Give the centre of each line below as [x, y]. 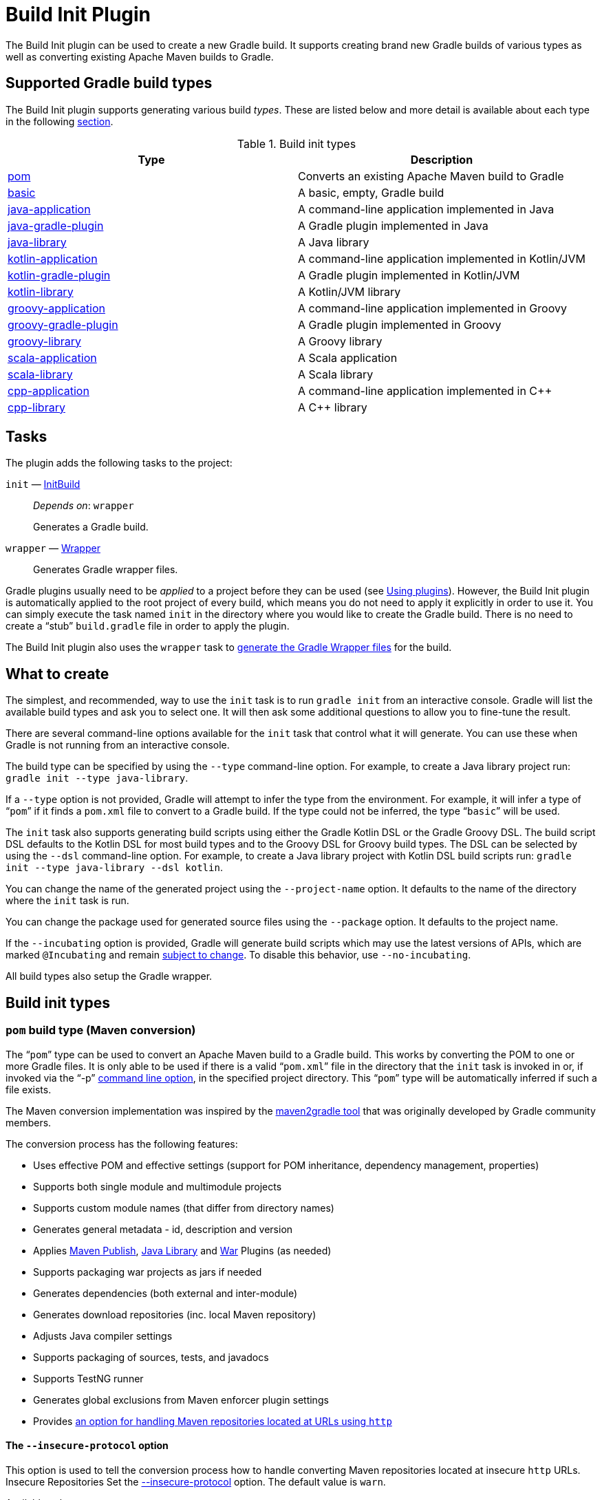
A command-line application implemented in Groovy [432, 308]
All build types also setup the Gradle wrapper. [109, 976]
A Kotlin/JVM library [349, 291]
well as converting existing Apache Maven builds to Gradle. [140, 56]
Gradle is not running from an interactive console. [118, 745]
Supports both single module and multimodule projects [158, 1186]
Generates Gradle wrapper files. [106, 570]
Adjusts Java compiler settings [103, 1336]
